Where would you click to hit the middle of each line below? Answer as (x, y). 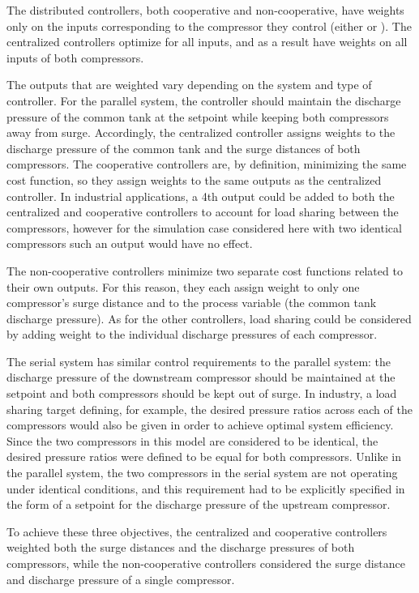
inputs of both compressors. (75, 57)
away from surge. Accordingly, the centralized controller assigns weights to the (201, 132)
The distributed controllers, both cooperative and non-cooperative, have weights (205, 10)
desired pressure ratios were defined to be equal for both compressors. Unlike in (204, 456)
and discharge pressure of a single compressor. (121, 579)
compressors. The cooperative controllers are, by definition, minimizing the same (207, 164)
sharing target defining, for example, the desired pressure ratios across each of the (209, 409)
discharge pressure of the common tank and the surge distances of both (184, 148)
